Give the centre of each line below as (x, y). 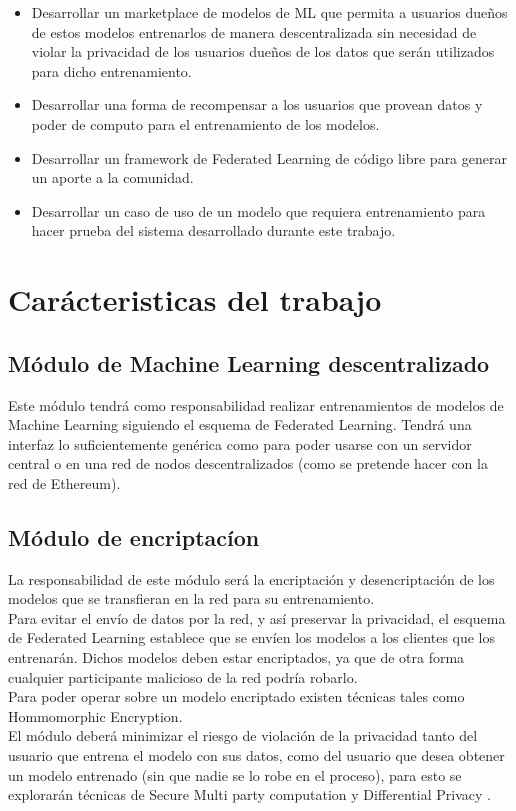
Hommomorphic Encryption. (95, 715)
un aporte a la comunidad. (112, 177)
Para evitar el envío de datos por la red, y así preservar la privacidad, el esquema (257, 617)
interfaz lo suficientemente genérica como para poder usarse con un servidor (240, 443)
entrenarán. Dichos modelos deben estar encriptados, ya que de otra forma (236, 657)
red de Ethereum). (64, 482)
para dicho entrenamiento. (111, 70)
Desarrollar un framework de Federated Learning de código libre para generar (269, 157)
